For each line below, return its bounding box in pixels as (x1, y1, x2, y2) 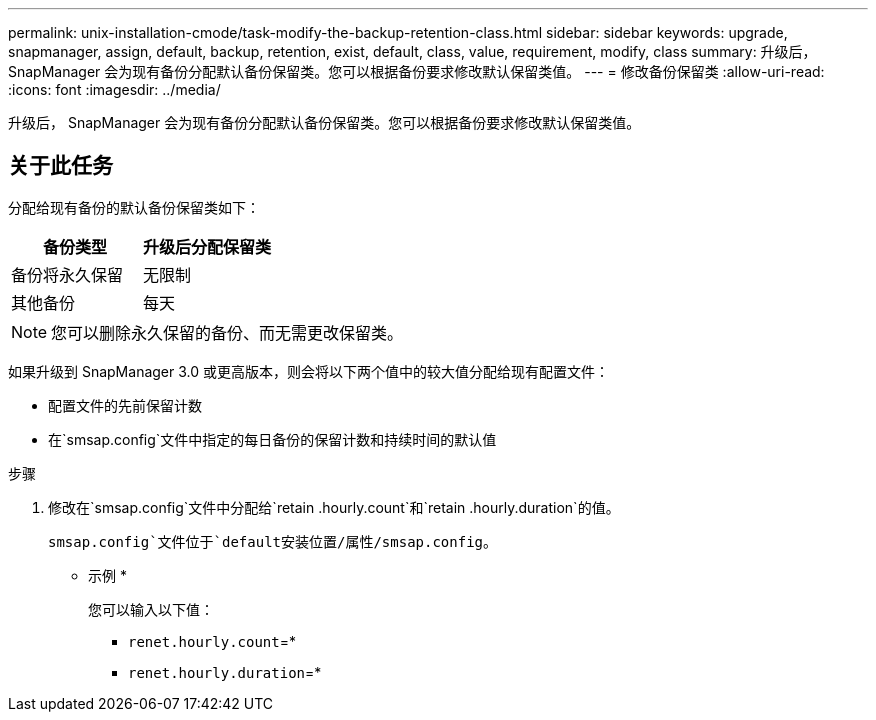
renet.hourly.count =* (128, 632, 296, 650)
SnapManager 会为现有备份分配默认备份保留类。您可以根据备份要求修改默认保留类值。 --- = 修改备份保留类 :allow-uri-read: (8, 63, 825, 80)
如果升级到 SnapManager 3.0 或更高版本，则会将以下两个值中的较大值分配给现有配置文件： (8, 362, 609, 380)
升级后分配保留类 (143, 236, 272, 257)
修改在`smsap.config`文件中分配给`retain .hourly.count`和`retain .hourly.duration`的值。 (48, 498, 620, 516)
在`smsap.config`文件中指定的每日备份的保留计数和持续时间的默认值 (48, 430, 497, 448)
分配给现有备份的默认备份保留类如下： (8, 198, 260, 216)
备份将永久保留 (11, 264, 124, 285)
